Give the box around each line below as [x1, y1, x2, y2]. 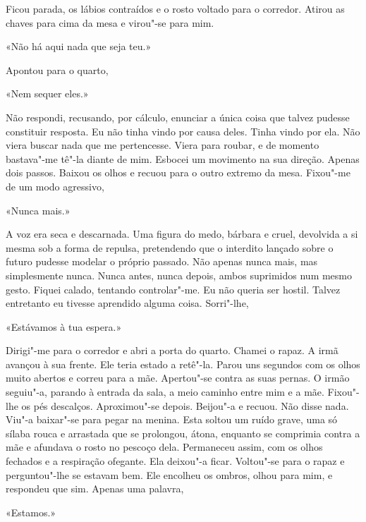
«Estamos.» [6, 504, 56, 519]
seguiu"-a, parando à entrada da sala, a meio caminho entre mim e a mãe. [6, 384, 324, 399]
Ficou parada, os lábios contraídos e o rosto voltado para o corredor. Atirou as [6, 1, 345, 16]
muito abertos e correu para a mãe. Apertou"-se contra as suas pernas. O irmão [6, 370, 350, 385]
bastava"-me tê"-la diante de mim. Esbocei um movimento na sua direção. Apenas [6, 151, 360, 166]
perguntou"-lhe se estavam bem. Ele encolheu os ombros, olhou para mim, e [6, 467, 333, 482]
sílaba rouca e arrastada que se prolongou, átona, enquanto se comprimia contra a [6, 425, 360, 440]
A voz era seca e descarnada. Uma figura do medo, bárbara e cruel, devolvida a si [6, 226, 358, 241]
